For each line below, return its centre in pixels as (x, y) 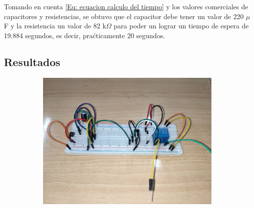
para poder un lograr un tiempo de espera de (181, 26)
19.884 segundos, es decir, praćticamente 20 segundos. (85, 35)
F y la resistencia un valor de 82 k (55, 26)
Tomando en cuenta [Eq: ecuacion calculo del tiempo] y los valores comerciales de (126, 6)
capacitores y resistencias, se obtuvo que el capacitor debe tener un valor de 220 (124, 16)
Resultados (32, 61)
